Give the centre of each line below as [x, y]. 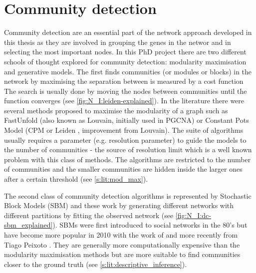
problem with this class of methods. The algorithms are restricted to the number [128, 159]
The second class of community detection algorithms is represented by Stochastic [128, 195]
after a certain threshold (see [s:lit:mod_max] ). [76, 179]
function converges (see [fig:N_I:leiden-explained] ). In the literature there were [124, 101]
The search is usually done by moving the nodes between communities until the [126, 91]
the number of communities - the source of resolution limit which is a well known [128, 149]
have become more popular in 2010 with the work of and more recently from [121, 235]
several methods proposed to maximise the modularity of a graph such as [116, 110]
